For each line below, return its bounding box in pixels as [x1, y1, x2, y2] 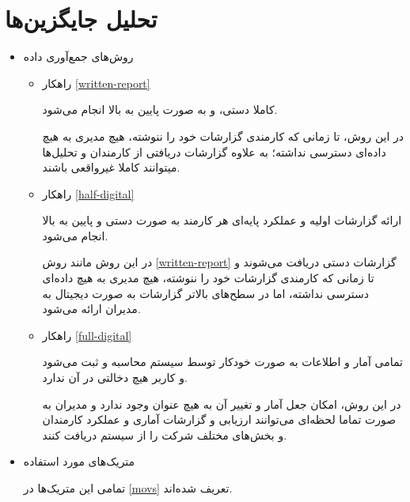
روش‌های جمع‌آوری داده [23, 48, 134, 65]
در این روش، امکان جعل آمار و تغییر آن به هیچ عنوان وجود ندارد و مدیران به [42, 395, 401, 412]
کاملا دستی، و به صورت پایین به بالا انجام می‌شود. [42, 101, 278, 118]
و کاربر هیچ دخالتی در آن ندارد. [42, 369, 188, 386]
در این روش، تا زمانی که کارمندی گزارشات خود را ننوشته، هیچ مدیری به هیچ [42, 127, 404, 144]
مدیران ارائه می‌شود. [42, 300, 141, 317]
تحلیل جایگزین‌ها [5, 2, 158, 35]
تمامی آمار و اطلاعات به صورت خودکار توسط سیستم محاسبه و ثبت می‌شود [42, 353, 403, 370]
